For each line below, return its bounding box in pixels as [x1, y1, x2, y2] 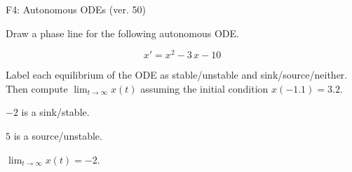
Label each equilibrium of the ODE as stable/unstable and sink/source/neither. [6, 67, 348, 82]
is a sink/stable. [21, 105, 90, 119]
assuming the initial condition [140, 81, 269, 95]
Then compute [6, 81, 68, 95]
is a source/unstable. [13, 128, 102, 143]
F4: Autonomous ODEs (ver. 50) [6, 2, 146, 16]
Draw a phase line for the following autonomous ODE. [6, 25, 239, 40]
